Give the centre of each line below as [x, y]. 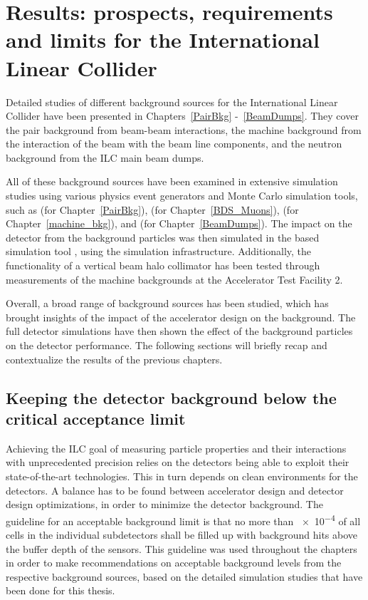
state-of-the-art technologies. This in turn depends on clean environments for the [182, 476]
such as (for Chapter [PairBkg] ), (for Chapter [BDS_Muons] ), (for [152, 209]
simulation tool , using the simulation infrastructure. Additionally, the [159, 251]
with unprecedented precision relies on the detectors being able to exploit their [178, 462]
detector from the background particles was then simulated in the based [163, 237]
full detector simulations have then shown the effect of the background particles [179, 331]
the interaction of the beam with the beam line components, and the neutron [174, 144]
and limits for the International [163, 40]
